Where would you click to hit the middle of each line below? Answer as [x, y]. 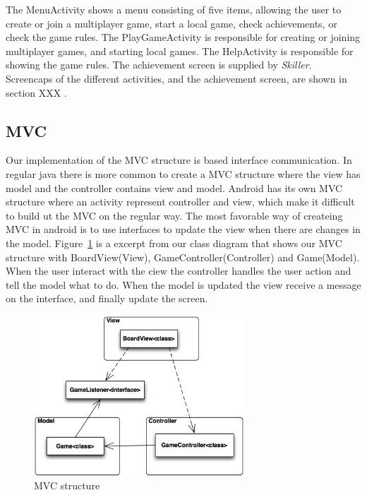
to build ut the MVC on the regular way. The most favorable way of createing [174, 215]
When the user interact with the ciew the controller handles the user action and [179, 271]
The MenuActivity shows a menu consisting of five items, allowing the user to [174, 9]
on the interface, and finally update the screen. [107, 298]
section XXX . [36, 92]
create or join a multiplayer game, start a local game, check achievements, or [172, 23]
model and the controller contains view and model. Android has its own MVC [174, 187]
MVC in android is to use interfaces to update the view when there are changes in [183, 229]
